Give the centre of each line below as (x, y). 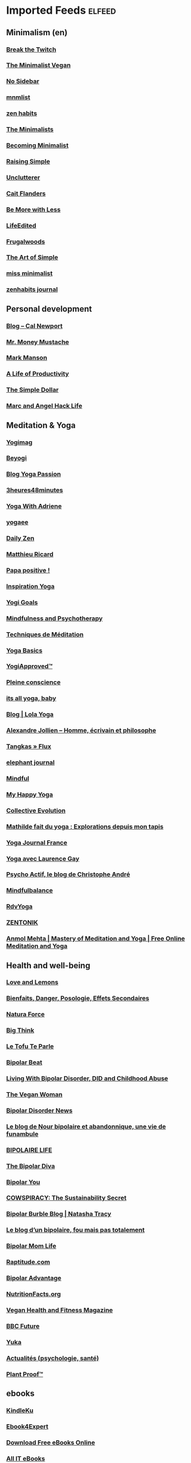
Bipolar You (23, 1182)
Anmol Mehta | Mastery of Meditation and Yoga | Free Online (95, 939)
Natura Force (25, 1014)
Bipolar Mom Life (31, 1246)
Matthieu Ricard (30, 555)
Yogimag (19, 442)
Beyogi (16, 458)
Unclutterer (23, 177)
